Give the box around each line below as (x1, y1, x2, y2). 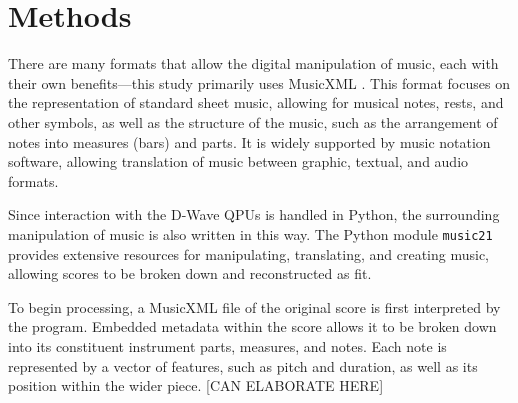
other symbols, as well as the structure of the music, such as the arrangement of (8, 111, 498, 132)
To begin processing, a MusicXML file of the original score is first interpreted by (8, 296, 501, 317)
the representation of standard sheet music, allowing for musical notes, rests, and (8, 92, 504, 113)
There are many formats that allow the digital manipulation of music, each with (8, 53, 499, 74)
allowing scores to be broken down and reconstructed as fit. (8, 263, 372, 284)
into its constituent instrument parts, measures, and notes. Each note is (8, 335, 447, 356)
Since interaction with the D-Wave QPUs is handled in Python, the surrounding (8, 204, 500, 225)
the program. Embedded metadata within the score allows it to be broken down (8, 316, 497, 337)
